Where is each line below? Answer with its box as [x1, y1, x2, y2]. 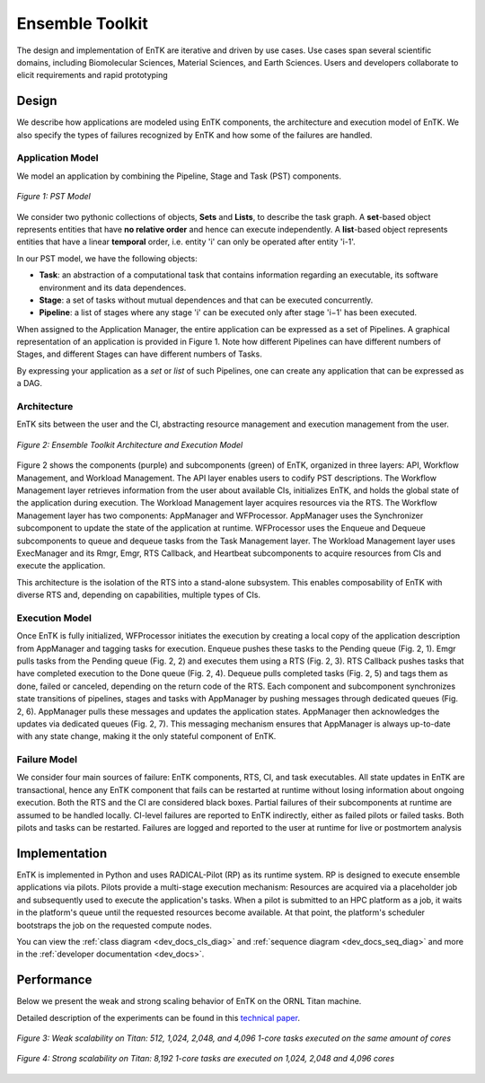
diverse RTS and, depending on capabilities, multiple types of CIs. [16, 589, 260, 601]
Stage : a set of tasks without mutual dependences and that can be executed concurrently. [39, 295, 374, 305]
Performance [16, 973, 93, 988]
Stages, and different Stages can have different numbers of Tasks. [16, 348, 262, 359]
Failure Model [16, 753, 78, 766]
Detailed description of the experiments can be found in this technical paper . [16, 1012, 301, 1023]
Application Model [16, 152, 99, 164]
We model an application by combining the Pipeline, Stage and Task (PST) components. [16, 171, 341, 181]
